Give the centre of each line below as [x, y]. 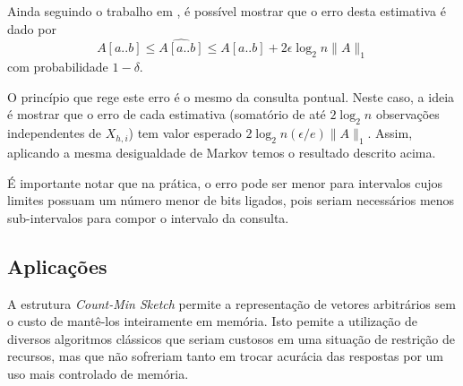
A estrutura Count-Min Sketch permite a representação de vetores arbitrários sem [231, 303]
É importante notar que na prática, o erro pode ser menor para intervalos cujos [225, 182]
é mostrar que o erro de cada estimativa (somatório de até [167, 114]
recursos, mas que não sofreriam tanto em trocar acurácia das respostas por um [226, 356]
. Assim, [390, 133]
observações [407, 114]
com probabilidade [58, 67]
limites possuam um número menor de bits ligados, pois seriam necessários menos [231, 200]
